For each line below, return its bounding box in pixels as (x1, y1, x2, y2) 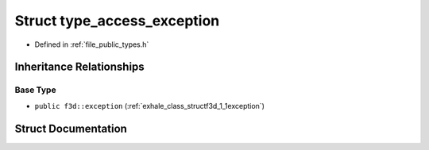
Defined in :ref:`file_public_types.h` (34, 40, 149, 49)
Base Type (14, 84, 56, 95)
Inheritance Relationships (14, 60, 145, 74)
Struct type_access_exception (14, 12, 220, 29)
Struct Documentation (14, 121, 127, 135)
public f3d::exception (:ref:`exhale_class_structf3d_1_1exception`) (34, 101, 265, 110)
